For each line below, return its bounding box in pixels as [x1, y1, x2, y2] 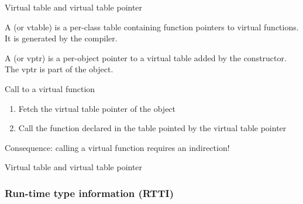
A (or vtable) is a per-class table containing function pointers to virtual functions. [5, 20, 299, 33]
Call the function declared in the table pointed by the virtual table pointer [18, 122, 287, 134]
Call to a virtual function [5, 82, 95, 94]
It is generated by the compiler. [5, 32, 118, 44]
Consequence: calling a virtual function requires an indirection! [5, 141, 230, 153]
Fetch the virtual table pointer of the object [18, 102, 176, 114]
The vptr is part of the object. [5, 63, 113, 75]
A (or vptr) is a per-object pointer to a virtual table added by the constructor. [5, 51, 287, 64]
